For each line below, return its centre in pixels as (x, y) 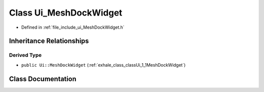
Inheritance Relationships (49, 41)
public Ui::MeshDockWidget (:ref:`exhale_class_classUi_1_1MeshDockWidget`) (103, 65)
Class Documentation (43, 79)
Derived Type (25, 55)
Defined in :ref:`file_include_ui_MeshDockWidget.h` (73, 27)
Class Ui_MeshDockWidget (66, 13)
